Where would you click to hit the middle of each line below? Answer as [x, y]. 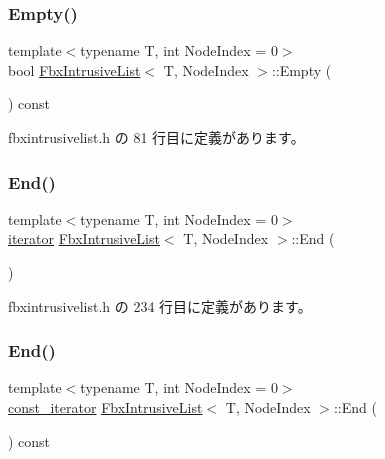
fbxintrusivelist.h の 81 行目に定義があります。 [156, 137]
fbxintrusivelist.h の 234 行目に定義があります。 [160, 305]
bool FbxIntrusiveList [74, 69]
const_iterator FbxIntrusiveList [105, 407]
